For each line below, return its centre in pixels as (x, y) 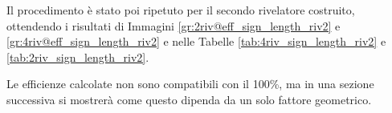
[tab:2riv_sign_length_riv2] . (78, 56)
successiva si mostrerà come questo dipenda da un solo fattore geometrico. (189, 99)
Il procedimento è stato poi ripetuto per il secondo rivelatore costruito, (181, 10)
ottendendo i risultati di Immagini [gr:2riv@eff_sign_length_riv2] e (174, 25)
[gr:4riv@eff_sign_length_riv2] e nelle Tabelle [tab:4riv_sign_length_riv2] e (196, 41)
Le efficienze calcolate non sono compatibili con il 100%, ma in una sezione (190, 84)
